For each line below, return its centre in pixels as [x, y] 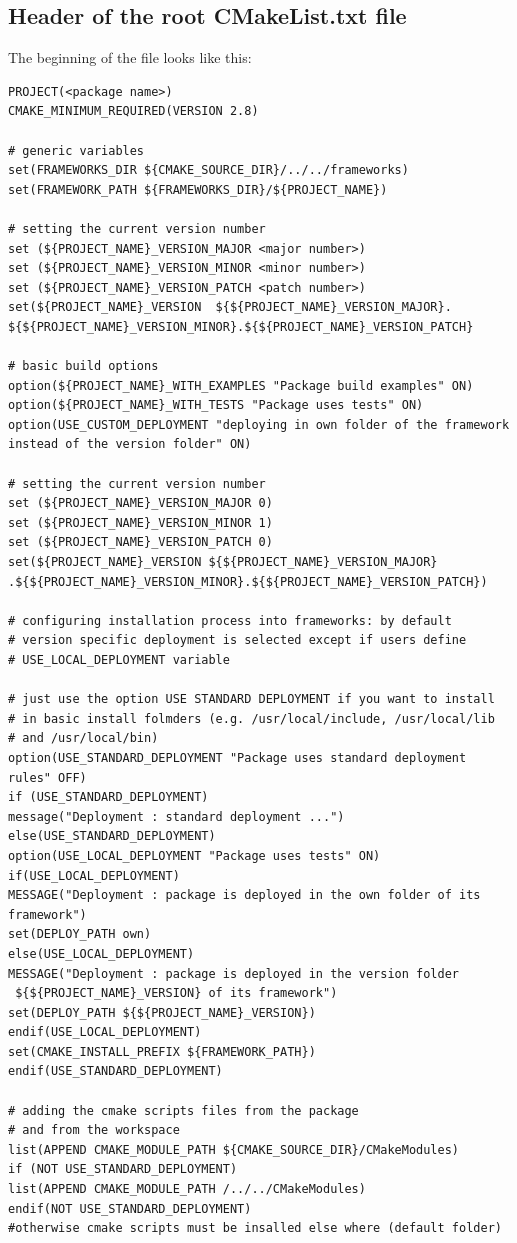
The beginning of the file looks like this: [130, 57]
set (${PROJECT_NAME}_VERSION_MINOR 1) [140, 522]
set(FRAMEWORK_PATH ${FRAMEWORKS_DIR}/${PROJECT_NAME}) [198, 189]
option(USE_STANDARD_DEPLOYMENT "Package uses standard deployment [237, 757]
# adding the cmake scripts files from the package [183, 1110]
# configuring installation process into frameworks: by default [230, 620]
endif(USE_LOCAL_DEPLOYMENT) [105, 1032]
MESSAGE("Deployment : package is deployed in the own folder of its [244, 895]
